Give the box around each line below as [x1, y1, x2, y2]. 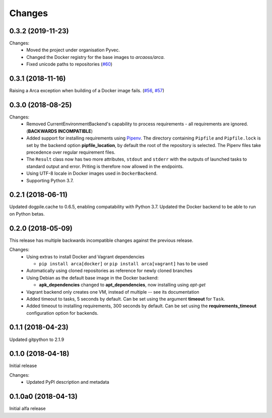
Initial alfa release [9, 405, 46, 411]
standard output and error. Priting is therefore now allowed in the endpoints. [26, 163, 184, 169]
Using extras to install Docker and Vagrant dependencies [26, 253, 145, 259]
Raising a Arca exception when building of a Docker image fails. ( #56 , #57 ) [9, 88, 165, 94]
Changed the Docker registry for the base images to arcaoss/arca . [26, 54, 165, 60]
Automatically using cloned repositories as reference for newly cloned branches [26, 267, 192, 274]
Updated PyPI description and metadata [26, 379, 109, 385]
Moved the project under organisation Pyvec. [26, 47, 120, 53]
